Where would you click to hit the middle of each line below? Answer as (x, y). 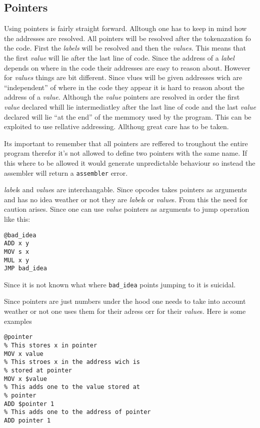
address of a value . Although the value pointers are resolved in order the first (122, 97)
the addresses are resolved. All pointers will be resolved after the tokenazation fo (127, 38)
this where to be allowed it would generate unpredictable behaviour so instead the (130, 162)
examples (18, 321)
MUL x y (17, 260)
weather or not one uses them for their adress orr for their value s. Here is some (125, 311)
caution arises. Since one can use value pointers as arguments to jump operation (127, 209)
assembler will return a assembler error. (66, 172)
